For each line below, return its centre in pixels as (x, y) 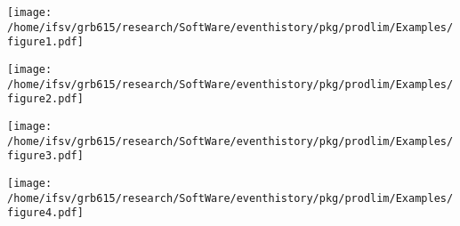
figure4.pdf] (45, 213)
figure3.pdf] (45, 156)
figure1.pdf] (45, 42)
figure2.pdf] (45, 99)
